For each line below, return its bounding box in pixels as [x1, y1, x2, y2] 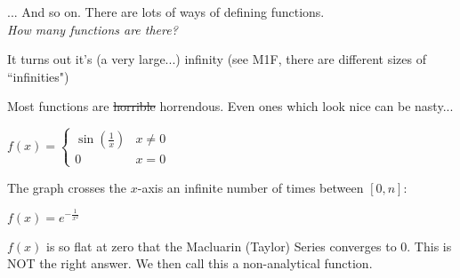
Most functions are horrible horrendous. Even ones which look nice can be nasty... [7, 97, 454, 115]
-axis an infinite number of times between [137, 178, 364, 196]
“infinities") [7, 67, 69, 85]
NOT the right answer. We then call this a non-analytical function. [7, 254, 373, 273]
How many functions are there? [7, 20, 178, 38]
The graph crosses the [7, 178, 127, 196]
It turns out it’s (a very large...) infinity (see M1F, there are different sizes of [7, 50, 426, 68]
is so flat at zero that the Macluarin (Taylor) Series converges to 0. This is [46, 236, 452, 255]
